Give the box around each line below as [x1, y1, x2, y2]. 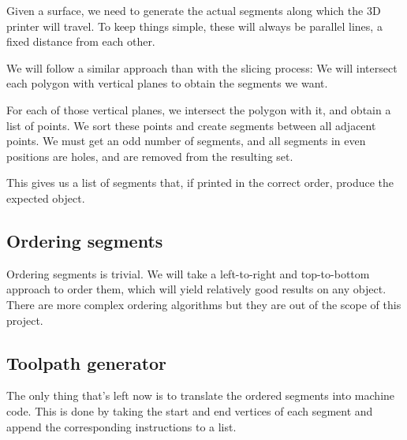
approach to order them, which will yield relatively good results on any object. [6, 281, 386, 297]
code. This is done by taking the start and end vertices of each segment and [6, 402, 373, 419]
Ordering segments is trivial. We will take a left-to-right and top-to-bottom [6, 265, 370, 282]
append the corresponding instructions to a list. [6, 418, 237, 434]
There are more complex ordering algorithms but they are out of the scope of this [6, 296, 401, 312]
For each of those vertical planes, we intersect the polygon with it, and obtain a [6, 101, 391, 117]
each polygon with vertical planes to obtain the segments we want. [6, 75, 328, 91]
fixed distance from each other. [6, 33, 155, 50]
